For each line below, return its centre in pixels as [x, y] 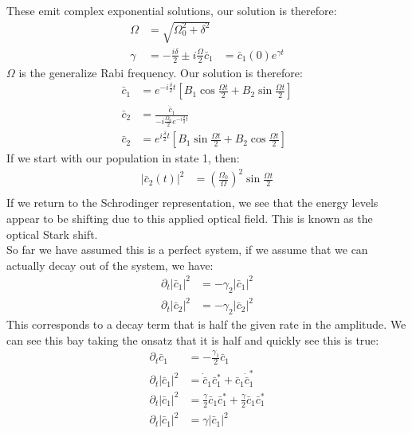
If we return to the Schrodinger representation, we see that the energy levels [192, 203]
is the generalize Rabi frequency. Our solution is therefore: [161, 72]
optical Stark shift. [52, 234]
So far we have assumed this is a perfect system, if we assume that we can [187, 250]
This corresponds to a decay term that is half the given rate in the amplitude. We [206, 324]
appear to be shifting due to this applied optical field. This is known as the [190, 218]
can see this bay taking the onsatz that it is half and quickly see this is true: [193, 339]
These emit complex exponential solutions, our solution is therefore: [172, 10]
